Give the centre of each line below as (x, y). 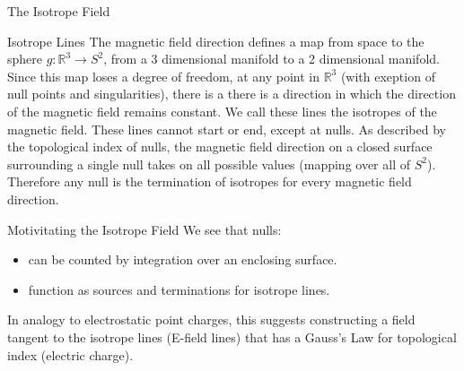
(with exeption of (388, 76)
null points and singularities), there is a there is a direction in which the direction (232, 94)
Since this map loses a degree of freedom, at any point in (163, 76)
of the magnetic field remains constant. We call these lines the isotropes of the (222, 111)
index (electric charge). (70, 354)
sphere (25, 59)
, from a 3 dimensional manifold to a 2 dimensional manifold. (271, 59)
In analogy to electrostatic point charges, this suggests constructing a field (211, 319)
